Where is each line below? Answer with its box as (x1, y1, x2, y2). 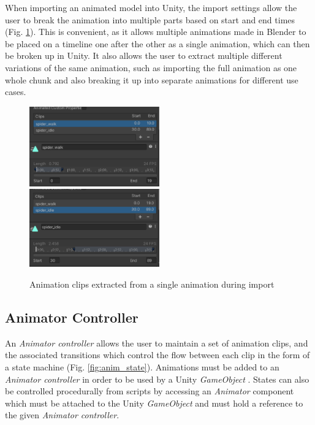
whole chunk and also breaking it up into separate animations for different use (5, 73, 298, 86)
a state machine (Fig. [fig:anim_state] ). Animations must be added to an (5, 361, 279, 373)
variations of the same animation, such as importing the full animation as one (5, 61, 297, 74)
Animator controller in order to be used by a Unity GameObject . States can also (5, 372, 309, 385)
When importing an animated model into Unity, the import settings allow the (5, 1, 297, 13)
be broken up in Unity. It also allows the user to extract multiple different (5, 49, 283, 62)
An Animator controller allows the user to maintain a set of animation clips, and (5, 336, 308, 349)
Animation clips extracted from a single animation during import (29, 278, 275, 291)
